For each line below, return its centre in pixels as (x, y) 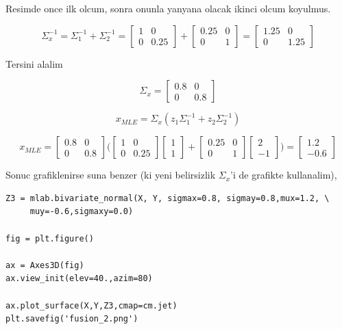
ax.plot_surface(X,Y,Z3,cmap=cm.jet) (91, 305)
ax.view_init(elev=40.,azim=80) (79, 279)
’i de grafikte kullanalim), (284, 175)
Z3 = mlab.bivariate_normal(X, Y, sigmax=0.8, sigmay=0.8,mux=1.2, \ (168, 198)
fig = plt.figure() (50, 238)
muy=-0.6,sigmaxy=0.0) (82, 212)
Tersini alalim (34, 63)
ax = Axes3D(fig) (45, 265)
